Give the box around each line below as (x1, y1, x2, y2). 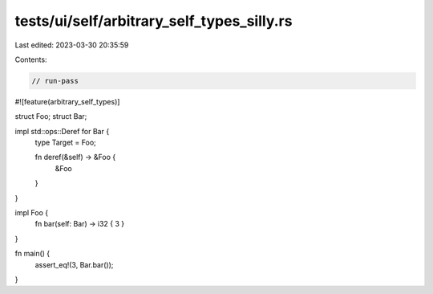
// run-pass (31, 76, 79, 85)
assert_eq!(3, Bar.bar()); (34, 259, 114, 269)
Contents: (14, 55, 47, 64)
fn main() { (14, 249, 51, 259)
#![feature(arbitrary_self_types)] (14, 96, 120, 106)
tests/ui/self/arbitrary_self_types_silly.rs (14, 12, 293, 30)
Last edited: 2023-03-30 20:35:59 (14, 40, 129, 50)
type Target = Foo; (34, 137, 96, 148)
